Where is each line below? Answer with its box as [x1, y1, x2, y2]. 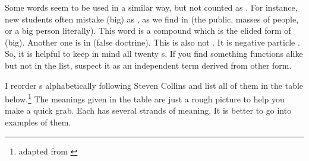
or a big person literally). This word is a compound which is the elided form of [5, 24, 291, 37]
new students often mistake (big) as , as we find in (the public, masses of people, [5, 12, 299, 25]
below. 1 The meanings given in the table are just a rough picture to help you [5, 91, 285, 105]
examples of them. [5, 116, 71, 128]
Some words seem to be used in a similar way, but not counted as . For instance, [5, 1, 298, 13]
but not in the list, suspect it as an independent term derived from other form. [5, 59, 292, 71]
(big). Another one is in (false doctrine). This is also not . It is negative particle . [5, 36, 300, 48]
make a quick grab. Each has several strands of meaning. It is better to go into [5, 104, 292, 117]
